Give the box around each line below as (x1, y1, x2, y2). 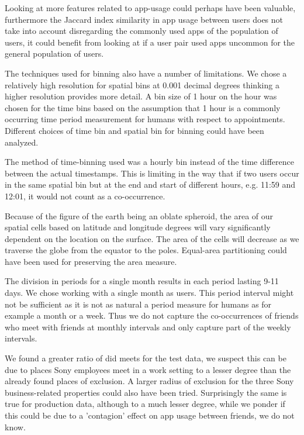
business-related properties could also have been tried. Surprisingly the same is (5, 386, 287, 398)
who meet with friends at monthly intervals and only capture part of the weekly (5, 320, 291, 333)
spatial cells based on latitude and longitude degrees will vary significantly (5, 221, 271, 233)
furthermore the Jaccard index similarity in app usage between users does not (5, 13, 284, 25)
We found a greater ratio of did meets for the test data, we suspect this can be (5, 352, 286, 364)
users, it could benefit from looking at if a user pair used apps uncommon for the (5, 36, 295, 48)
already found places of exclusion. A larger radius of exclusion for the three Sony (5, 375, 294, 387)
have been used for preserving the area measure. (5, 255, 177, 267)
